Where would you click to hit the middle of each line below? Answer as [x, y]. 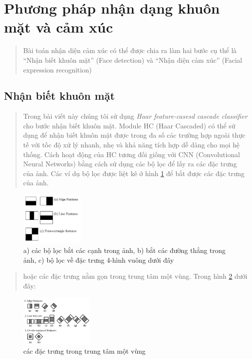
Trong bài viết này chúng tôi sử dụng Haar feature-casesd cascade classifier [135, 116]
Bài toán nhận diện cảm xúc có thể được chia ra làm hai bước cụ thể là [130, 50]
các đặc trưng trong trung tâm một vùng [84, 351]
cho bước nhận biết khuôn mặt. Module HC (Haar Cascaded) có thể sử [129, 125]
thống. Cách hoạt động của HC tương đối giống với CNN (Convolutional [132, 154]
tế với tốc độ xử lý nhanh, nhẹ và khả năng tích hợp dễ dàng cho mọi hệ [131, 145]
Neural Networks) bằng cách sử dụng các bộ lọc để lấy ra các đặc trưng [130, 164]
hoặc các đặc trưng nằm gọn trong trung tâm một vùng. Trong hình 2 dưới [135, 276]
